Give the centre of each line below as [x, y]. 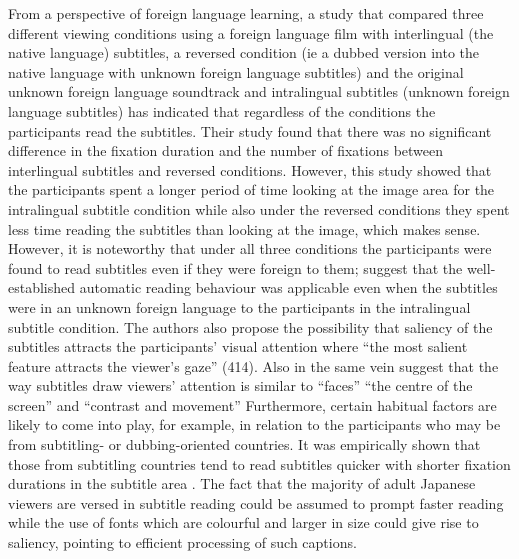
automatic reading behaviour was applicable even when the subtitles [288, 287]
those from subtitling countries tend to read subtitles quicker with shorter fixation [259, 463]
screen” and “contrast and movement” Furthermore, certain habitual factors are [252, 404]
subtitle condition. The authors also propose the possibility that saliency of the [250, 326]
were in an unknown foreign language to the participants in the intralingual [239, 306]
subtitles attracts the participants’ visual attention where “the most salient [238, 346]
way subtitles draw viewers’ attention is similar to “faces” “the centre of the [240, 385]
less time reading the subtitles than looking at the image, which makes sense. [244, 228]
